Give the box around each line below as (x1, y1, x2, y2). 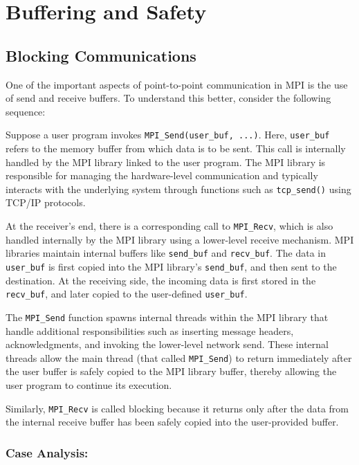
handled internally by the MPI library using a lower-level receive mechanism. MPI (6, 232, 354, 246)
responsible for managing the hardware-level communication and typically (6, 168, 318, 183)
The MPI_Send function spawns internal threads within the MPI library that (6, 309, 329, 324)
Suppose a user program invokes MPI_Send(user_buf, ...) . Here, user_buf (6, 127, 330, 142)
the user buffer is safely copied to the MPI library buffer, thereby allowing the (6, 364, 337, 379)
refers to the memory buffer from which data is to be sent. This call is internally (6, 141, 346, 156)
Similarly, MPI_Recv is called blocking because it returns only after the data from (6, 401, 349, 415)
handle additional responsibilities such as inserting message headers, (6, 323, 294, 338)
